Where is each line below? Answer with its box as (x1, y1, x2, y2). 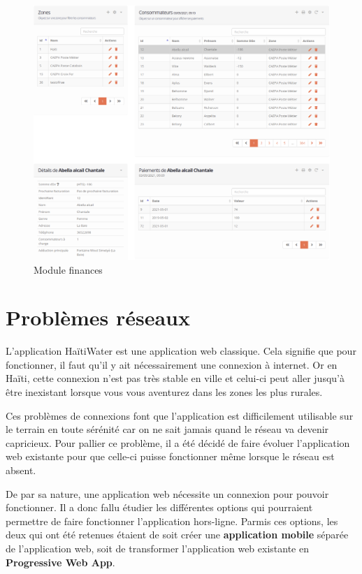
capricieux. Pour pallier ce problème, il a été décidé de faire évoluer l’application (6, 435, 350, 450)
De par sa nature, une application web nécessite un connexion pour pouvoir (6, 486, 329, 501)
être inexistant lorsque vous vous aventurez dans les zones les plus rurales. (6, 385, 323, 399)
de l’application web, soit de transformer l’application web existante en (6, 540, 309, 555)
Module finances (34, 262, 103, 277)
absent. (6, 463, 36, 478)
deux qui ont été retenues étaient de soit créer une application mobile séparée (6, 527, 349, 542)
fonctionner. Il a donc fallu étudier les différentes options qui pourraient (6, 500, 313, 515)
